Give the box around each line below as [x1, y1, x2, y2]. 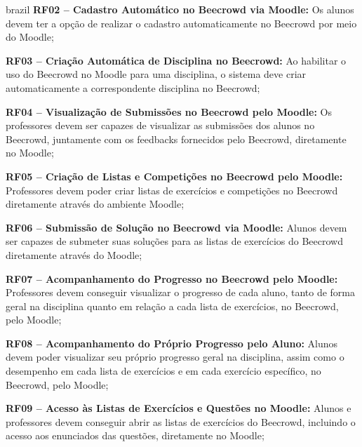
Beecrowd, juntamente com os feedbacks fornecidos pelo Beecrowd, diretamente [6, 131, 347, 146]
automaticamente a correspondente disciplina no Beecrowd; [6, 80, 260, 95]
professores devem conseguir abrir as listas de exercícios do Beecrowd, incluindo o [6, 414, 356, 429]
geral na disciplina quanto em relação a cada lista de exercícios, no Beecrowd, [6, 298, 339, 313]
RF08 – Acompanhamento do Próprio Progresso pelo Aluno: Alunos [6, 335, 338, 350]
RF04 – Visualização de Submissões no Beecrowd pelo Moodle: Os [6, 104, 333, 119]
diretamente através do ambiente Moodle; [6, 196, 185, 211]
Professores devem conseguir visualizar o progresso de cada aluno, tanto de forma [6, 285, 355, 300]
